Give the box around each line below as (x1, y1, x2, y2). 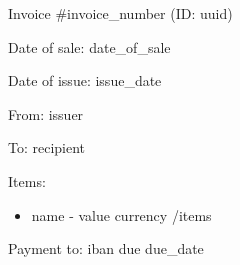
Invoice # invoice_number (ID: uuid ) (8, 3, 233, 23)
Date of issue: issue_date (8, 70, 162, 91)
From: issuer (8, 103, 84, 124)
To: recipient (8, 137, 86, 158)
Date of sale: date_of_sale (8, 36, 171, 57)
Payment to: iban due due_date (8, 238, 204, 259)
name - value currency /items (31, 204, 212, 225)
